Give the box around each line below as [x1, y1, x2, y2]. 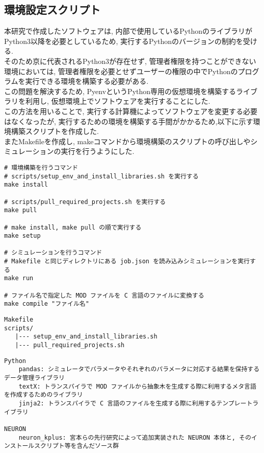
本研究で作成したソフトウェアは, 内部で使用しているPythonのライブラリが [4, 26, 253, 36]
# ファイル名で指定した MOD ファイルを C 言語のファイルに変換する [4, 291, 204, 299]
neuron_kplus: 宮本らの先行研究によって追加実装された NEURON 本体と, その [18, 434, 251, 441]
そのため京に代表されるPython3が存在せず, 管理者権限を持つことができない [4, 55, 256, 66]
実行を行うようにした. [61, 146, 135, 156]
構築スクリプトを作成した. [11, 126, 99, 137]
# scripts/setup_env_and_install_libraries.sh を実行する [4, 172, 199, 180]
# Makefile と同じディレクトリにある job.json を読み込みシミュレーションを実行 [4, 258, 250, 265]
